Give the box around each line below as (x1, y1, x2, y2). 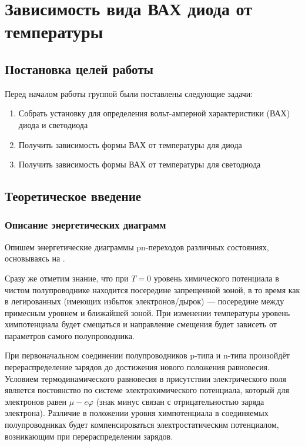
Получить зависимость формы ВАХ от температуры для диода (18, 138, 242, 150)
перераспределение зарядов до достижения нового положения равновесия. (5, 361, 270, 373)
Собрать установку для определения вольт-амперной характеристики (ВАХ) (18, 107, 290, 119)
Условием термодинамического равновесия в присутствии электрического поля (5, 372, 286, 384)
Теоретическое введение (5, 187, 142, 205)
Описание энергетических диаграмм (5, 217, 166, 232)
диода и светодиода (18, 118, 88, 130)
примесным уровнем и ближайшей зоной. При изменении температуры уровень (5, 306, 290, 318)
